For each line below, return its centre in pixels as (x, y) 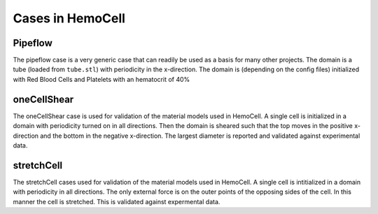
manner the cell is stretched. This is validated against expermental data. (117, 201)
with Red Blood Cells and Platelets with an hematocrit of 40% (101, 79)
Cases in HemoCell (69, 18)
